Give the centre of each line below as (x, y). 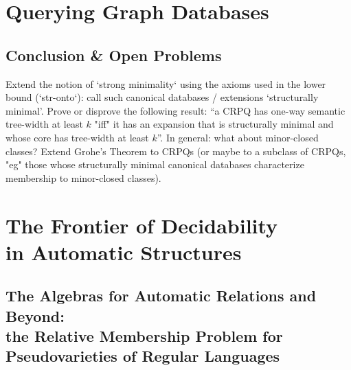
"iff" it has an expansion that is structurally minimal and (214, 124)
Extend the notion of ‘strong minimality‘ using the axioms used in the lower (166, 83)
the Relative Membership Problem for (144, 336)
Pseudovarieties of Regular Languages (143, 356)
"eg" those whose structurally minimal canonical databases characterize (155, 164)
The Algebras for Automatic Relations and (161, 296)
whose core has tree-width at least (77, 137)
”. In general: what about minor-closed (238, 137)
